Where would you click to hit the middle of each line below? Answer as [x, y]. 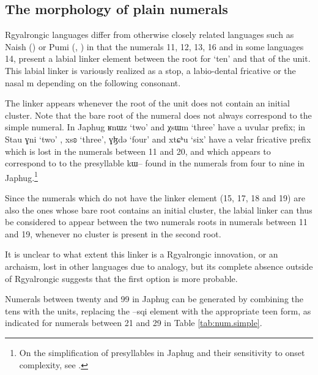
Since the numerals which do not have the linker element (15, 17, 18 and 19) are [155, 197]
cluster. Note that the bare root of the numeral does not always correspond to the [158, 115]
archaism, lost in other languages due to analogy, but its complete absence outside [159, 266]
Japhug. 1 [21, 176]
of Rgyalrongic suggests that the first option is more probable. [121, 278]
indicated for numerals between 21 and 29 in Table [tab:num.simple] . [134, 323]
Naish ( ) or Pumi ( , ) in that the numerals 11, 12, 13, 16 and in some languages [154, 46]
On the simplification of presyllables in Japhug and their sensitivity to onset [162, 352]
